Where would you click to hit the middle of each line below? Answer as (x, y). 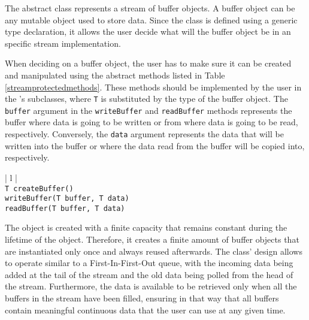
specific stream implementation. (63, 43)
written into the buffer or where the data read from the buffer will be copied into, (155, 145)
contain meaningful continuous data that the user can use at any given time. (145, 310)
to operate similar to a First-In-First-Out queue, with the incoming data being (149, 263)
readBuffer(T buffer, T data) (65, 208)
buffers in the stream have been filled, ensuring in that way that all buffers (142, 298)
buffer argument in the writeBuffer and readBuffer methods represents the (149, 110)
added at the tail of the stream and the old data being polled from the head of (149, 274)
